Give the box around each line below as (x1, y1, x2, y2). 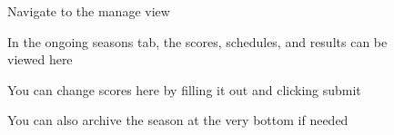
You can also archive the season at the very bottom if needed (7, 111, 349, 130)
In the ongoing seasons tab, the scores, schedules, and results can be (7, 32, 388, 51)
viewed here (7, 50, 73, 69)
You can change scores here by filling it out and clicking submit (7, 80, 361, 99)
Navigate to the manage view (7, 2, 170, 20)
